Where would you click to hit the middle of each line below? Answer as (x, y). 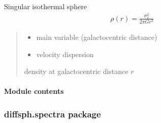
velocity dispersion (65, 54)
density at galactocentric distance (76, 71)
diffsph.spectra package (53, 114)
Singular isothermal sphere (45, 6)
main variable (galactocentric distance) (97, 37)
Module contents (34, 91)
